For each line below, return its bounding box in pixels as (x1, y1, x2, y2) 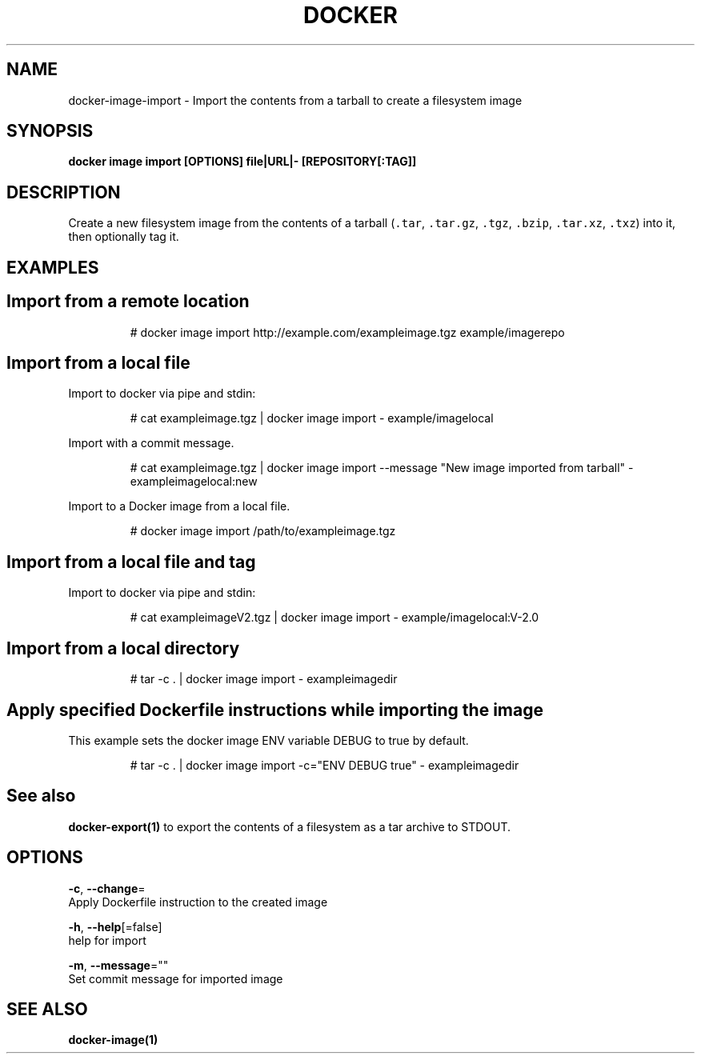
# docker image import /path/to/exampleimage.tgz (130, 524, 396, 538)
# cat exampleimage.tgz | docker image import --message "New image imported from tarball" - (130, 461, 634, 475)
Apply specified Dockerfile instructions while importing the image (6, 699, 543, 720)
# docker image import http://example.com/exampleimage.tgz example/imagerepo (130, 325, 565, 339)
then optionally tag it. (68, 230, 179, 244)
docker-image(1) (68, 1033, 158, 1047)
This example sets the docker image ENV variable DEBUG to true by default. (68, 733, 469, 747)
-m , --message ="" (68, 958, 169, 972)
